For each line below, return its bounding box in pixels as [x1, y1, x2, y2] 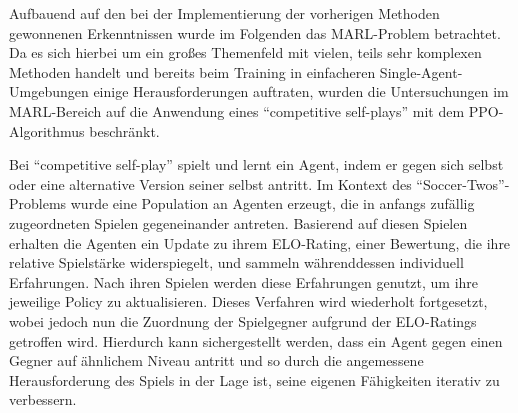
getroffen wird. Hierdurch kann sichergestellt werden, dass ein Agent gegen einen [9, 330, 503, 351]
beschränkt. [89, 120, 160, 141]
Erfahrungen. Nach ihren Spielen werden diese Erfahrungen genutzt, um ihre [9, 271, 479, 292]
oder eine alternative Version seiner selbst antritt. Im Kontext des [9, 173, 412, 194]
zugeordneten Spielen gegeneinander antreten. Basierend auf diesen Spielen [9, 212, 468, 233]
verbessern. [9, 389, 77, 410]
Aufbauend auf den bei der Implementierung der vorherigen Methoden [9, 3, 440, 23]
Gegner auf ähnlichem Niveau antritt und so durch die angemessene [9, 350, 424, 371]
